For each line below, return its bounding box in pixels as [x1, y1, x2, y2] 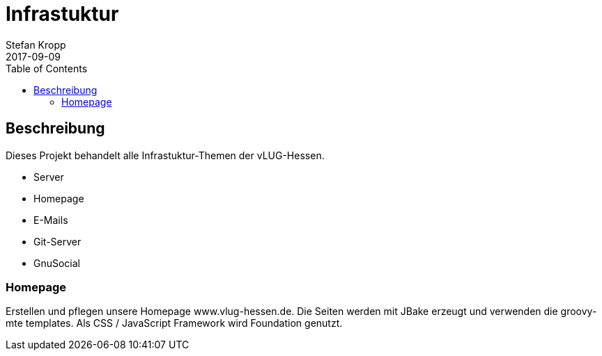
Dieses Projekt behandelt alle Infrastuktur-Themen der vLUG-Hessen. [6, 149, 325, 161]
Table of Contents [6, 62, 88, 74]
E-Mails [33, 213, 68, 226]
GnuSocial [33, 257, 81, 269]
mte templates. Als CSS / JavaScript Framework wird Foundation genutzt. [6, 317, 343, 330]
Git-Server [33, 235, 82, 248]
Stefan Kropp [6, 38, 66, 51]
